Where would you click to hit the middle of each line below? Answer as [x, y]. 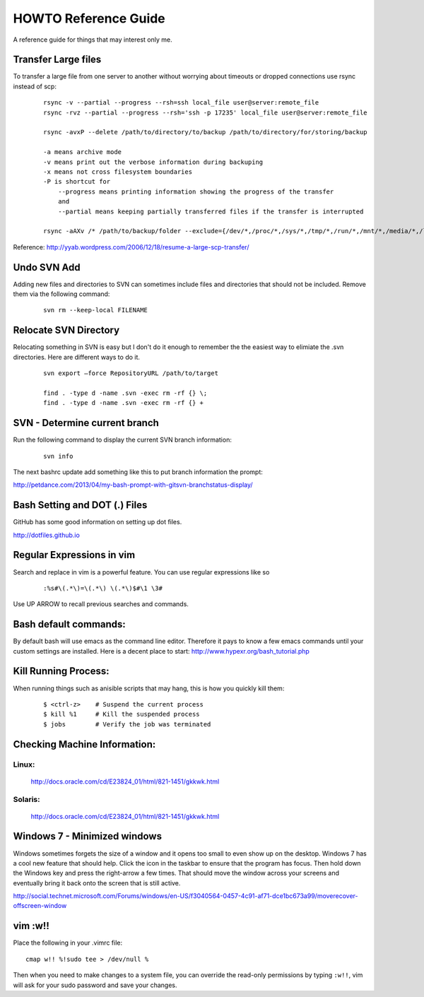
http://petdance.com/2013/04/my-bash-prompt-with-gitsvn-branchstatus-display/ [133, 485]
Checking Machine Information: [84, 744]
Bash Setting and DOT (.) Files [80, 505]
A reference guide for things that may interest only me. [93, 40]
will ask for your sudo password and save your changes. [95, 985]
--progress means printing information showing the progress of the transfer [196, 191]
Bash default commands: [70, 624]
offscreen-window [40, 906]
